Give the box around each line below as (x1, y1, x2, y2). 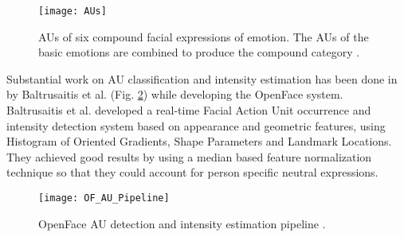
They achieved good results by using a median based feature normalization (6, 148, 372, 165)
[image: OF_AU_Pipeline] (38, 192, 170, 204)
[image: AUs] (38, 6, 107, 17)
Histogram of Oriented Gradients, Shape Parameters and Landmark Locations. (6, 133, 392, 150)
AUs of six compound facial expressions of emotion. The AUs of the (38, 28, 369, 45)
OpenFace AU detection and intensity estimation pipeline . (38, 215, 326, 231)
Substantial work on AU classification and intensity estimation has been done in (6, 70, 398, 87)
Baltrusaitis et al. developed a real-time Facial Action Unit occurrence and (6, 102, 371, 118)
